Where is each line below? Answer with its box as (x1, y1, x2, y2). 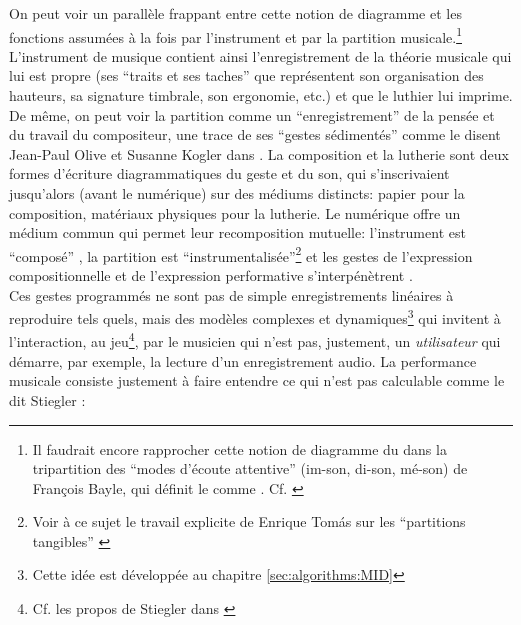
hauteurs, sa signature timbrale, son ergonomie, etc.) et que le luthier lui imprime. (9, 85, 513, 106)
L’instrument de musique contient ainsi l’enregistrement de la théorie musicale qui (9, 45, 512, 66)
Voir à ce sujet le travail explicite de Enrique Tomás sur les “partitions (32, 511, 466, 532)
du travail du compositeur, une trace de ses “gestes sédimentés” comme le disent (9, 124, 501, 145)
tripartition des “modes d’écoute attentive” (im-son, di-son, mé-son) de (32, 458, 468, 479)
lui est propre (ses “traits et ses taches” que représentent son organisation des (9, 65, 484, 86)
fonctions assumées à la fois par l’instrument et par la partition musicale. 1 (9, 23, 462, 47)
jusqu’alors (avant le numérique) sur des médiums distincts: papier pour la (9, 183, 465, 203)
